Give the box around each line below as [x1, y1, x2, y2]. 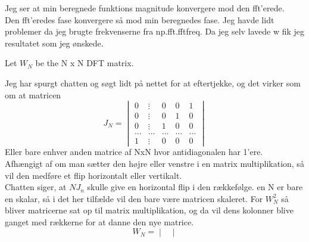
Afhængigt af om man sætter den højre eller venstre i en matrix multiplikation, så [5, 157, 304, 170]
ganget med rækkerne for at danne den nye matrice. [5, 216, 194, 228]
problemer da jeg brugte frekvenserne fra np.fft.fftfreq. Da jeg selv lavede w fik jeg [5, 25, 305, 38]
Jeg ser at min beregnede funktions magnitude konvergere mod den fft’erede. [5, 2, 285, 14]
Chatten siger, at [5, 181, 67, 193]
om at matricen [5, 88, 61, 101]
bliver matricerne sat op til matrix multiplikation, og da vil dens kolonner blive [5, 204, 294, 216]
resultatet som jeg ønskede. [5, 36, 104, 49]
